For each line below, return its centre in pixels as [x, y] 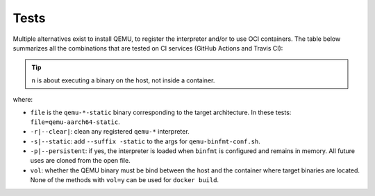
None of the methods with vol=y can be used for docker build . [124, 180]
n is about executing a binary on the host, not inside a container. [123, 80]
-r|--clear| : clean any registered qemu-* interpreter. [110, 132]
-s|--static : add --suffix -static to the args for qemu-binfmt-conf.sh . [145, 141]
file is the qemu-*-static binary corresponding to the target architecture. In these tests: [161, 112]
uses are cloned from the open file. [81, 161]
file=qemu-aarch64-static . [75, 122]
